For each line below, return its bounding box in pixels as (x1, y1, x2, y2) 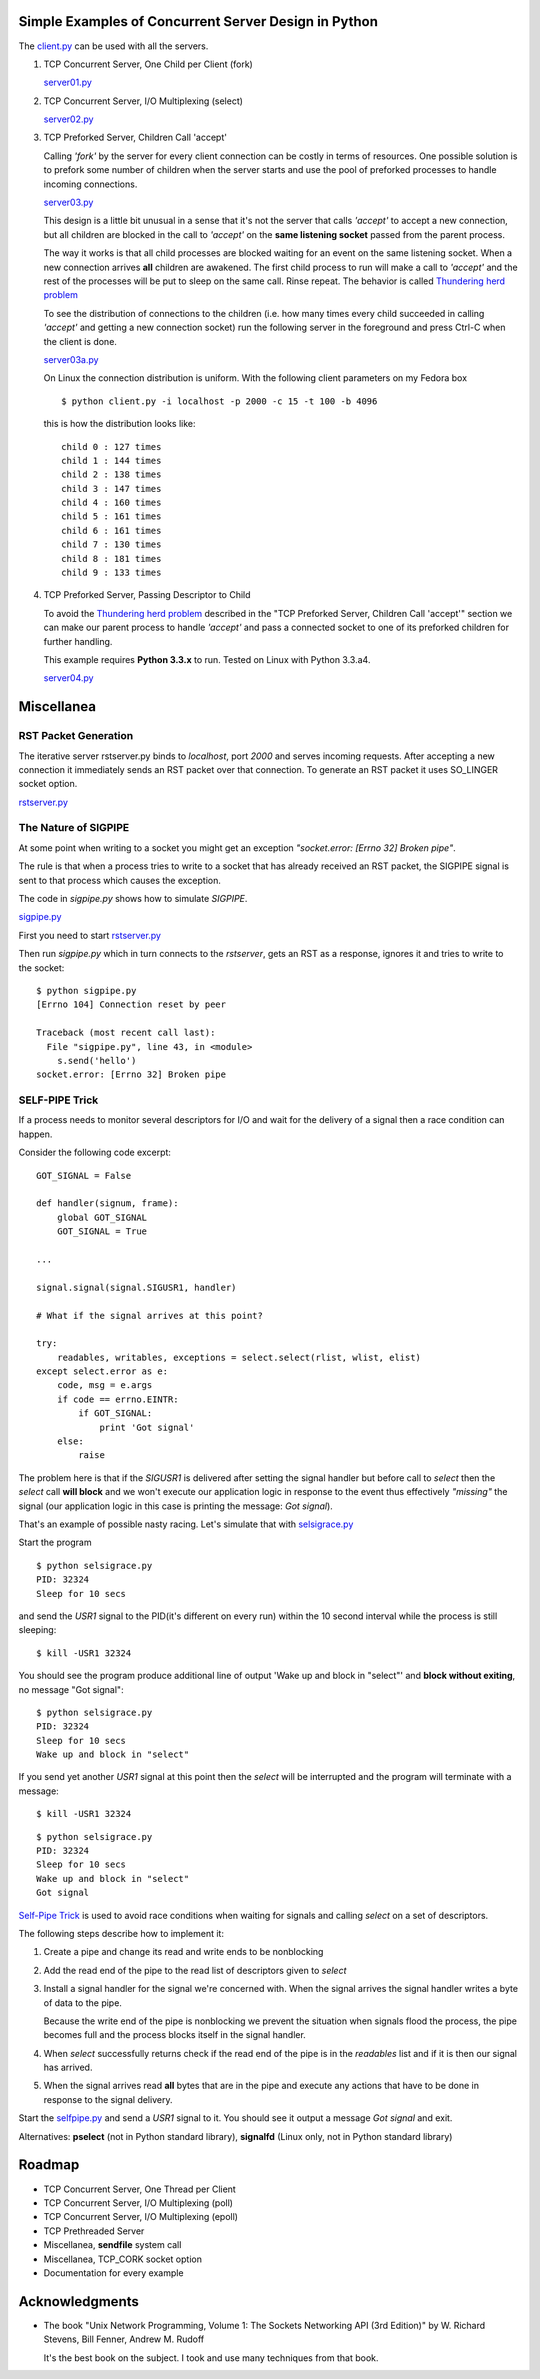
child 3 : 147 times (61, 483, 162, 494)
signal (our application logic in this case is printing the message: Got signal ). (18, 1500, 334, 1512)
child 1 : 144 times (61, 455, 162, 466)
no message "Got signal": (18, 1683, 124, 1695)
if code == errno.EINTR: (56, 1393, 179, 1405)
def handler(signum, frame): (36, 1198, 179, 1209)
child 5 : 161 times (61, 511, 162, 522)
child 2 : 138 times (61, 469, 162, 480)
